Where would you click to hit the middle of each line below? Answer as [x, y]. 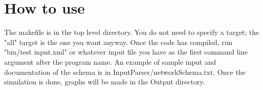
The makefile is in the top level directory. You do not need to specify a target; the [132, 32]
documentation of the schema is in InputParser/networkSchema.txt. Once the [125, 72]
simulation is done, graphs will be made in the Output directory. [105, 82]
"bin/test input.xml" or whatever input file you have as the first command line [126, 52]
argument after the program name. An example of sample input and [110, 61]
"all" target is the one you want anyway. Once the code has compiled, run [118, 42]
